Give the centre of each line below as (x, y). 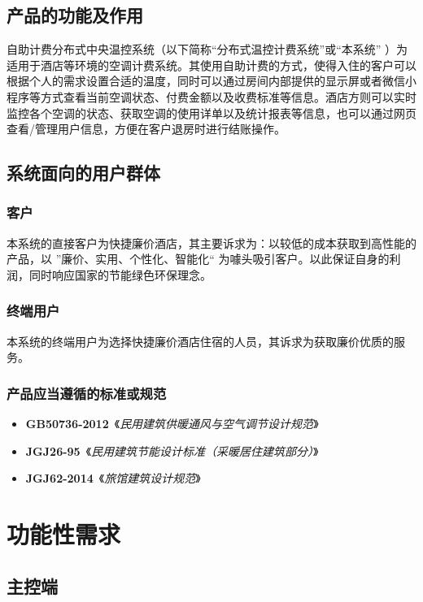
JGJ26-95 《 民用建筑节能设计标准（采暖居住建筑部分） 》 (172, 450)
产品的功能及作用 (75, 15)
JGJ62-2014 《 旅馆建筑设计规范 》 (113, 478)
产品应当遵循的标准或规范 (87, 393)
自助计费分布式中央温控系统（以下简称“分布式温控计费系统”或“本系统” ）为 (207, 49)
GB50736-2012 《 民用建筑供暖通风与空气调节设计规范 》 (172, 424)
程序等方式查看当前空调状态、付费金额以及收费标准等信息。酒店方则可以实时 (211, 96)
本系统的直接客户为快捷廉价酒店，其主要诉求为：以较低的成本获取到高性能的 (211, 243)
